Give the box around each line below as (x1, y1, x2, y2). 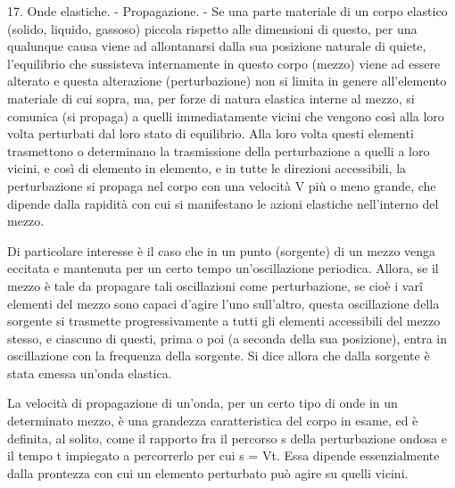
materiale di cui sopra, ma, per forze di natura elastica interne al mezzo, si (7, 88, 415, 107)
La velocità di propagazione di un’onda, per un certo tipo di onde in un (7, 393, 398, 412)
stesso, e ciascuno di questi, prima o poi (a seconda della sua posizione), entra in (7, 328, 447, 347)
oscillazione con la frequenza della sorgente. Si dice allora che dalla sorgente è (7, 346, 430, 365)
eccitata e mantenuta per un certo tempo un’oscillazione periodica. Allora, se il (7, 259, 439, 277)
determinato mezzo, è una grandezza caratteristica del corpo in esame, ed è (7, 411, 418, 430)
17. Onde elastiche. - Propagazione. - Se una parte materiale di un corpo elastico (7, 2, 448, 20)
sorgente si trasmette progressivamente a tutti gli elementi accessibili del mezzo (7, 311, 441, 330)
